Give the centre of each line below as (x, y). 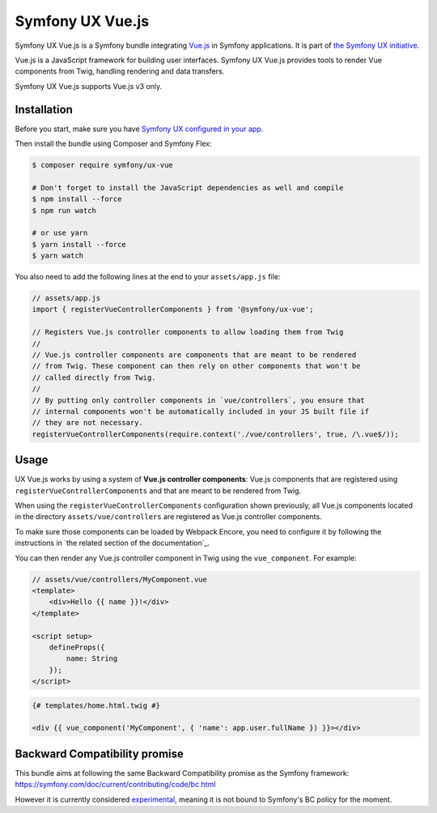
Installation (44, 109)
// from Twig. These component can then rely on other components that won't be (196, 366)
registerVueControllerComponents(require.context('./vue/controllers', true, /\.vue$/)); (216, 434)
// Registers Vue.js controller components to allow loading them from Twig (188, 332)
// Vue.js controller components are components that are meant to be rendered (194, 355)
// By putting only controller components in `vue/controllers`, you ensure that (199, 400)
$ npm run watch (64, 210)
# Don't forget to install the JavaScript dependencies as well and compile (188, 187)
